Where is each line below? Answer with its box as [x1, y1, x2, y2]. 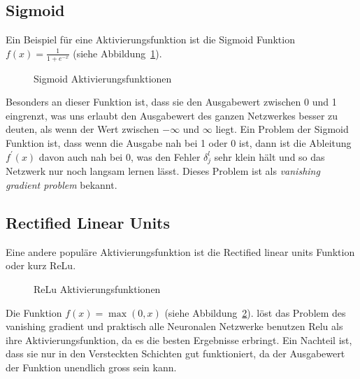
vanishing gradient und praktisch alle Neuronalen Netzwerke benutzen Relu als [6, 319, 343, 334]
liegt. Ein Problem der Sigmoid [215, 122, 349, 136]
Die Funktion [6, 305, 62, 320]
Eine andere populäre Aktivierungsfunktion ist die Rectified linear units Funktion [6, 244, 355, 259]
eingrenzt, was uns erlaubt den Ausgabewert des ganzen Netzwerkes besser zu [6, 108, 338, 122]
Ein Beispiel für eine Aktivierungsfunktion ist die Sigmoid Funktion [6, 32, 295, 47]
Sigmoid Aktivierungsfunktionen [34, 71, 172, 85]
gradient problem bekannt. [6, 177, 117, 192]
